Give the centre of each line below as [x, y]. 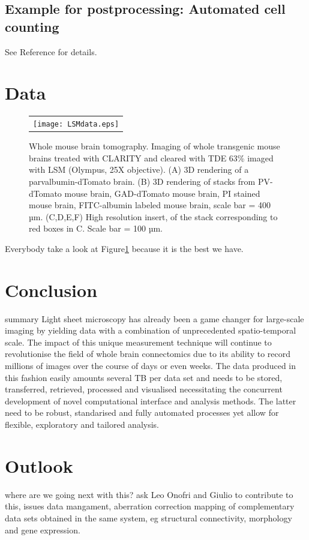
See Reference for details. [51, 51]
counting [32, 26]
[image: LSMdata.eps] [76, 124]
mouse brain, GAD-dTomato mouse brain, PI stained [162, 193]
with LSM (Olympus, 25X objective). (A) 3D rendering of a [139, 169]
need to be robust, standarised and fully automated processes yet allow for [142, 412]
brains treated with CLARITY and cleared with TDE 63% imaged [151, 157]
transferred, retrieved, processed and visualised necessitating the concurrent [144, 389]
